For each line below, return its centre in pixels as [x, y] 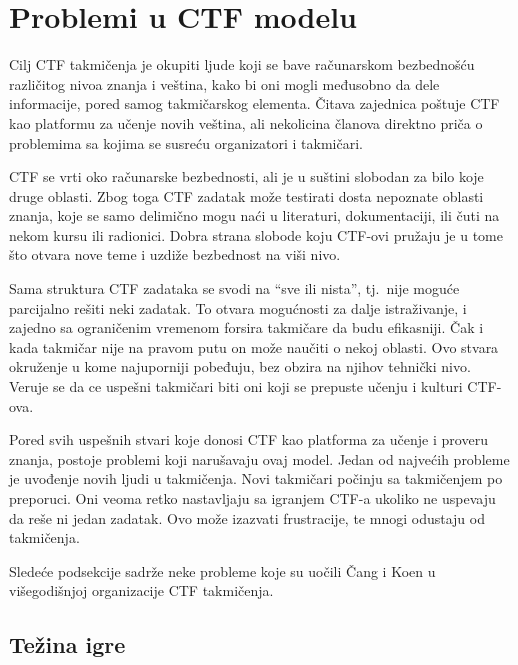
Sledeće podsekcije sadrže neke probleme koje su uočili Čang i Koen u [222, 570]
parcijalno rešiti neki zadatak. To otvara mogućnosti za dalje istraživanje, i [238, 307]
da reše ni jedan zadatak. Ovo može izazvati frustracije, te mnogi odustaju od [247, 517]
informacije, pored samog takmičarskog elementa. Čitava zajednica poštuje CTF [254, 103]
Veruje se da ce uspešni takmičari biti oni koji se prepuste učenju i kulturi [236, 386]
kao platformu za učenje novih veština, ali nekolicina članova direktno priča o [246, 122]
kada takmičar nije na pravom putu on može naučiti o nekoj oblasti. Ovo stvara [254, 346]
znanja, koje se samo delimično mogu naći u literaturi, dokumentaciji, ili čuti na [254, 215]
